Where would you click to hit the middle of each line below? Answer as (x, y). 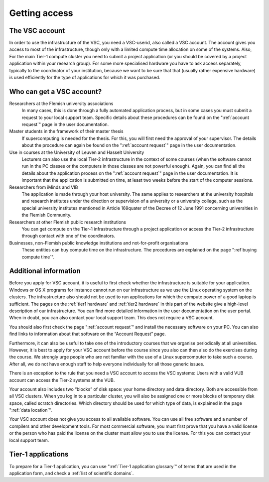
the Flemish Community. (47, 215)
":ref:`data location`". (31, 410)
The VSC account (37, 31)
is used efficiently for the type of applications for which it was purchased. (85, 78)
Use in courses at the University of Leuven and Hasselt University (77, 152)
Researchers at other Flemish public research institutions (68, 222)
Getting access (41, 13)
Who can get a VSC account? (56, 91)
